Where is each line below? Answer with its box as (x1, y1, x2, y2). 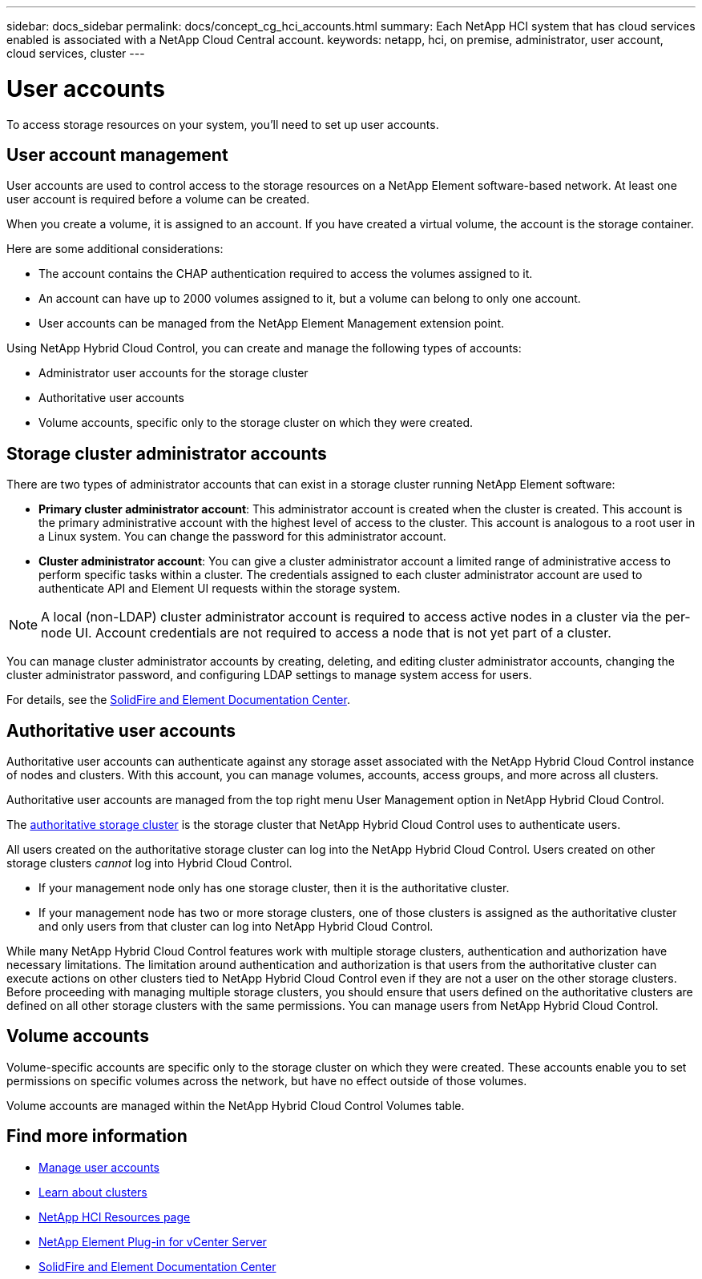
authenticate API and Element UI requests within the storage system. (38, 581, 401, 596)
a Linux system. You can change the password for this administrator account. (38, 529, 446, 544)
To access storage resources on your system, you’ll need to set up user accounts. (6, 117, 439, 131)
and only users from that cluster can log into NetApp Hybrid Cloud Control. (38, 919, 434, 934)
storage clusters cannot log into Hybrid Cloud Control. (6, 856, 292, 871)
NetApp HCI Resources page (38, 1209, 191, 1224)
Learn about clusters (38, 1184, 147, 1199)
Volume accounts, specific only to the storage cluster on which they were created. (38, 416, 473, 430)
